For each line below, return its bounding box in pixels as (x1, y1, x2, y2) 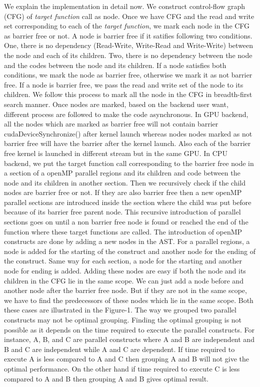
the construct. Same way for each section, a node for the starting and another (4, 255, 242, 266)
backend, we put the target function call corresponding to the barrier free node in (4, 157, 254, 168)
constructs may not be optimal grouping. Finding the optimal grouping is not (4, 314, 242, 324)
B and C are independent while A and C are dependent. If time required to (4, 343, 235, 354)
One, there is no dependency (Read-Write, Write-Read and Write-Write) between (4, 40, 253, 50)
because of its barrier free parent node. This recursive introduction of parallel (4, 206, 241, 217)
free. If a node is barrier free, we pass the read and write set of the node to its (4, 79, 243, 89)
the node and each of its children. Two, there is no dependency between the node (4, 49, 252, 60)
